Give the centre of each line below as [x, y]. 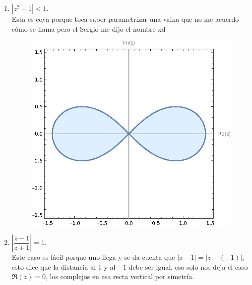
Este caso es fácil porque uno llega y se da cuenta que [93, 257]
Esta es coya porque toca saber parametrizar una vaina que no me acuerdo [125, 19]
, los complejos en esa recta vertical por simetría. [120, 276]
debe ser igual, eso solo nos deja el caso [188, 266]
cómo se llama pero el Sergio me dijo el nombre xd [89, 28]
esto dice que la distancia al [54, 266]
